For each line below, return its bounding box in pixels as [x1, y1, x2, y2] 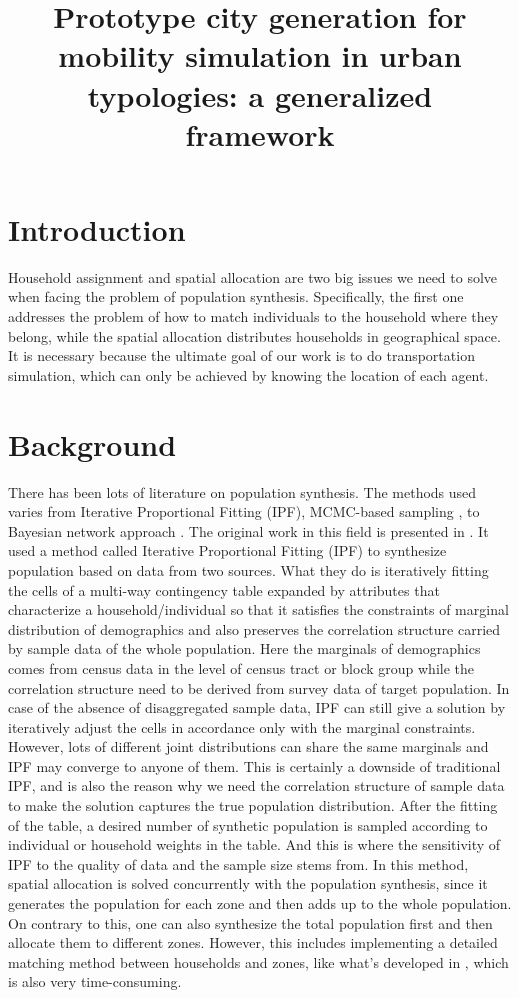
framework [185, 113, 335, 154]
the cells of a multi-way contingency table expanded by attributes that [8, 579, 440, 600]
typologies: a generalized [87, 74, 433, 115]
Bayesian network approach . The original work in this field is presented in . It [8, 520, 489, 541]
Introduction [8, 208, 186, 249]
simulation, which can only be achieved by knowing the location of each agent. [8, 364, 489, 385]
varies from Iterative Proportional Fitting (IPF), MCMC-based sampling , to [8, 501, 480, 522]
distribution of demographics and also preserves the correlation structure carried [8, 618, 501, 639]
